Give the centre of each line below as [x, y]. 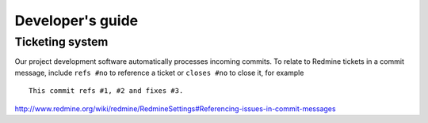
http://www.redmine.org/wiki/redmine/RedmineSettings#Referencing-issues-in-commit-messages [175, 108]
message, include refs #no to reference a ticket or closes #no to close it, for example [159, 73]
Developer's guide [76, 20]
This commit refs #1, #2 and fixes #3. [106, 91]
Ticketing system [61, 42]
